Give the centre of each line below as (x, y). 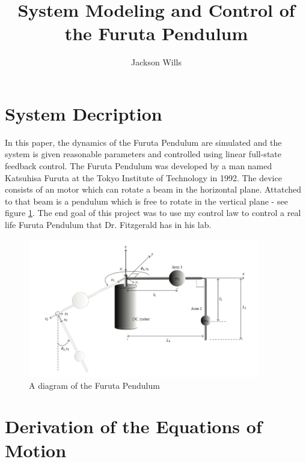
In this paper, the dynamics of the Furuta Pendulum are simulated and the (143, 142)
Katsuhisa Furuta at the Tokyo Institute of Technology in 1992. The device (143, 177)
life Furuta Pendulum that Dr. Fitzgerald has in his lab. (108, 224)
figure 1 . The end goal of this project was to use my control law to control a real (153, 213)
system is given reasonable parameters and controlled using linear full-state (143, 154)
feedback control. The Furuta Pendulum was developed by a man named (139, 166)
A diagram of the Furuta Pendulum (94, 385)
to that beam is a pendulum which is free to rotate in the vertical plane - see (146, 201)
